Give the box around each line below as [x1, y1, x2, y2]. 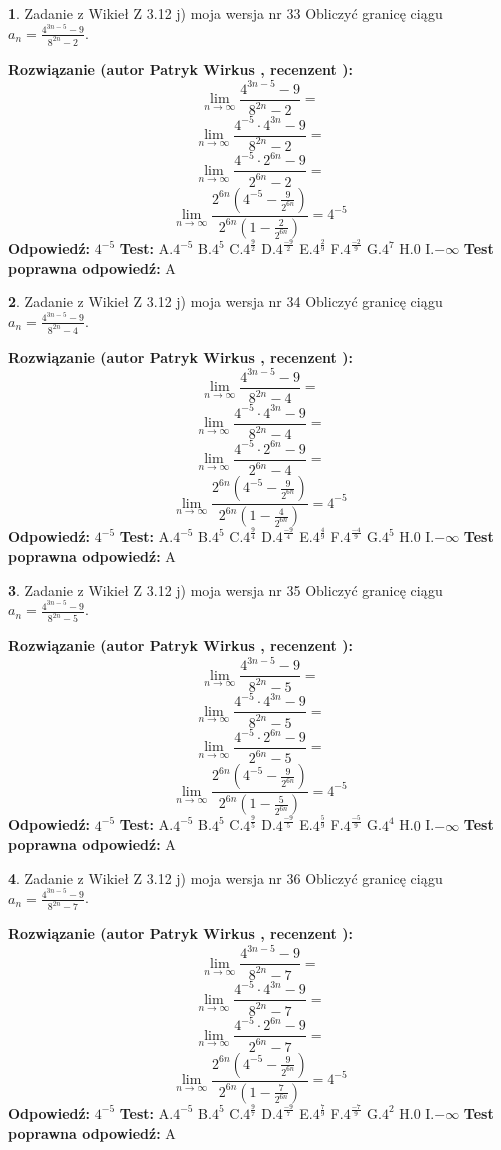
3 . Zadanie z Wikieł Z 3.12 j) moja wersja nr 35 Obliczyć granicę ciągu [8, 579, 443, 600]
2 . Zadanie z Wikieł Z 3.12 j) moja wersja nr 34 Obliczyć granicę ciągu [8, 291, 443, 312]
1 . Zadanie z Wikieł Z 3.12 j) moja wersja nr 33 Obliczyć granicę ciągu [8, 3, 443, 23]
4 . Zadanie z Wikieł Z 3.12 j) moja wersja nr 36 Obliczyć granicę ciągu [8, 867, 443, 888]
